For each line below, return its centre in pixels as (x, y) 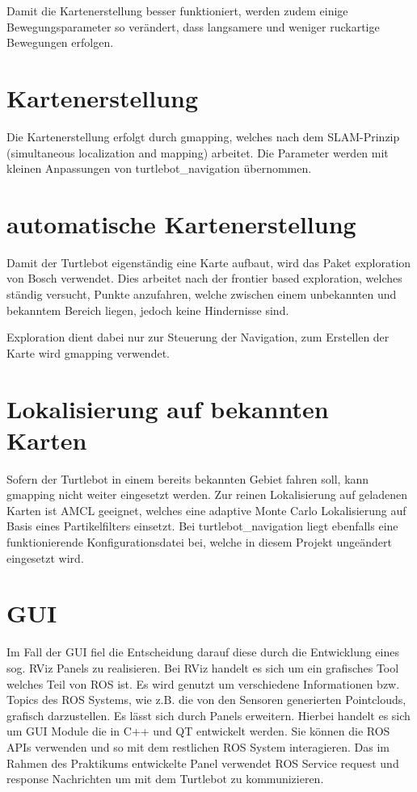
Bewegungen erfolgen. (60, 42)
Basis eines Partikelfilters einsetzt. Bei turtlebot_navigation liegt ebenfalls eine (202, 526)
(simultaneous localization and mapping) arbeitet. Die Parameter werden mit (198, 152)
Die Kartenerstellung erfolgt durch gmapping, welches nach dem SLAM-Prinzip (203, 136)
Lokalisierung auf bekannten (168, 408)
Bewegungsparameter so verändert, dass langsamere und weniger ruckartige (193, 26)
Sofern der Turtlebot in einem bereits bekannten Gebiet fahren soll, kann (188, 478)
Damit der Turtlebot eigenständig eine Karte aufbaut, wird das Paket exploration (209, 262)
